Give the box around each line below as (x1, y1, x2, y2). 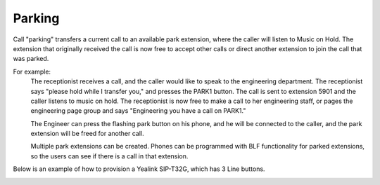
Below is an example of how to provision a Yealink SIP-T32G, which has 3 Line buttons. (13, 165, 265, 173)
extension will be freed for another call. (30, 130, 144, 138)
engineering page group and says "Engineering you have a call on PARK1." (30, 107, 246, 115)
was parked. (13, 55, 49, 63)
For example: (13, 67, 51, 76)
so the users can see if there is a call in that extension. (30, 151, 189, 160)
